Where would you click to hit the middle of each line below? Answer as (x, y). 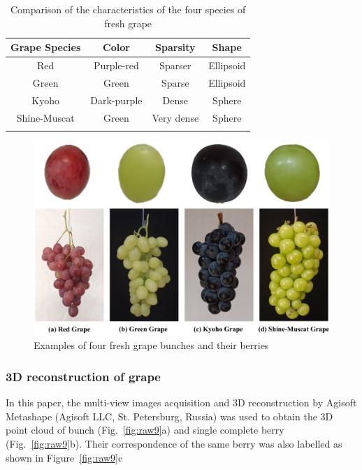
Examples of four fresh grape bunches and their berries (151, 345)
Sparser (175, 65)
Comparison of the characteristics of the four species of (128, 9)
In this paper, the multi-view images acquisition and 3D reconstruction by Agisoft (181, 403)
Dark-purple (116, 100)
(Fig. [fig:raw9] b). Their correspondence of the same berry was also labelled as (174, 443)
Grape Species (46, 47)
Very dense (175, 117)
